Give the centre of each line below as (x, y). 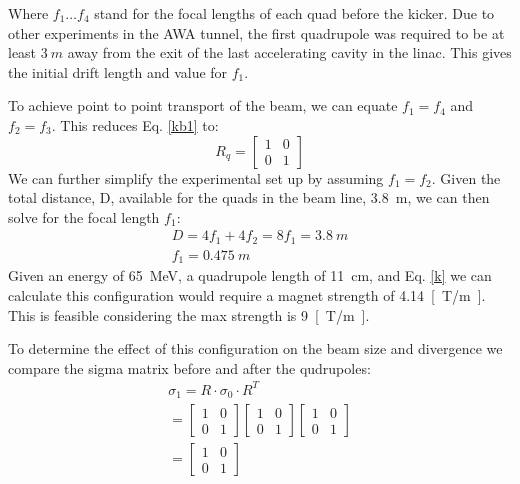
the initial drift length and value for (118, 71)
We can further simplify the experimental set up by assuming (196, 177)
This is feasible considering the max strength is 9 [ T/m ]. (189, 314)
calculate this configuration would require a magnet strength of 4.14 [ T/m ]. (247, 294)
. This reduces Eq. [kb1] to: (135, 124)
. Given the (466, 177)
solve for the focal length (84, 216)
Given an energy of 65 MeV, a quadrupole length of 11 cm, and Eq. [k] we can (250, 275)
